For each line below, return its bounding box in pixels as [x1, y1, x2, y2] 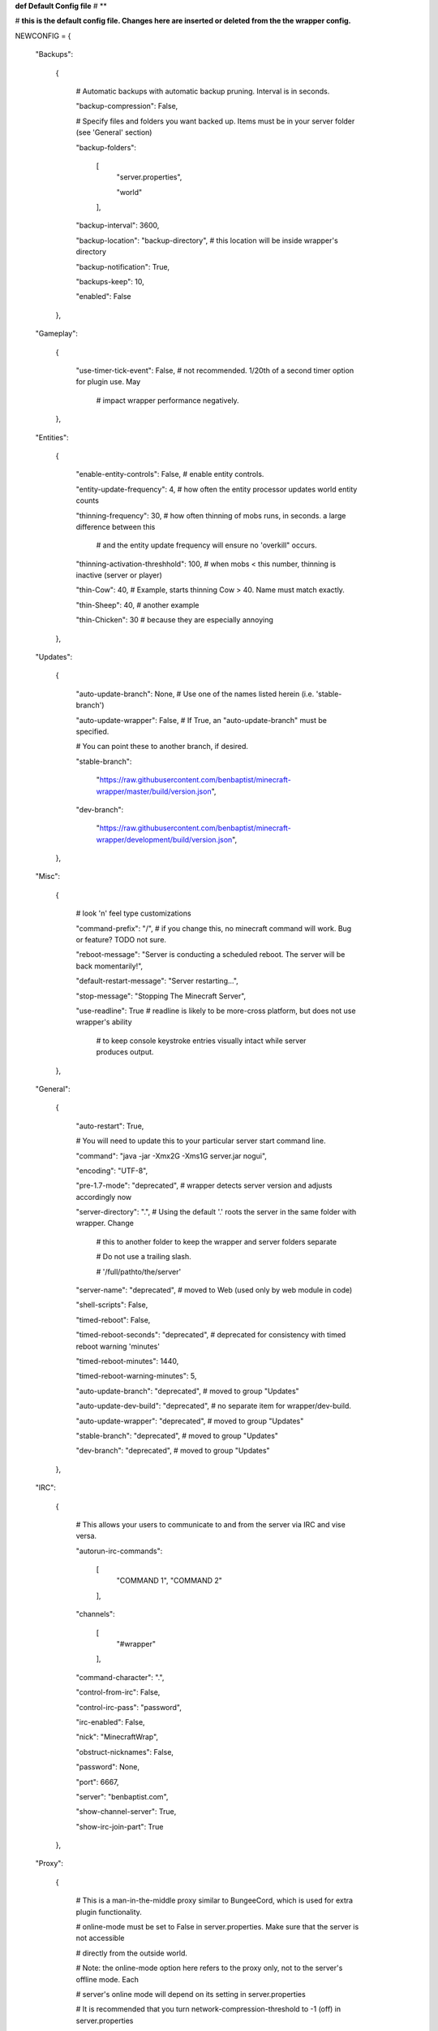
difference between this [75, 522, 156, 531]
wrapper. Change [75, 1219, 134, 1228]
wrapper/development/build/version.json [96, 834, 233, 844]
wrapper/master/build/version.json [96, 786, 212, 796]
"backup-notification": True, [75, 262, 170, 271]
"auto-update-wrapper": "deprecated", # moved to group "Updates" [75, 1416, 304, 1426]
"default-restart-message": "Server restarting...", [75, 976, 238, 986]
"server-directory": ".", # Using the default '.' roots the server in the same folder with [75, 1207, 357, 1217]
